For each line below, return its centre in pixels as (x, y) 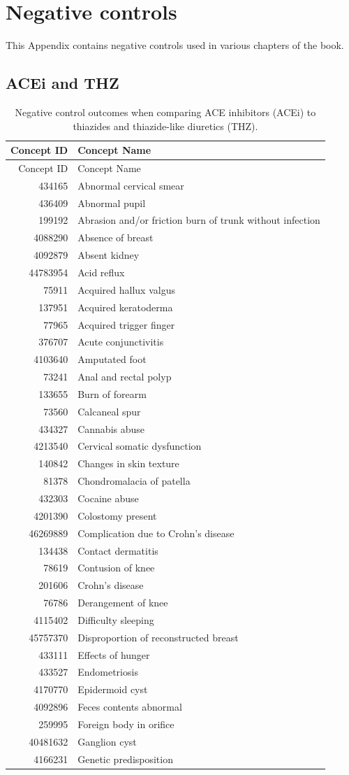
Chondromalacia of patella (134, 481)
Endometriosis (108, 672)
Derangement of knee (123, 603)
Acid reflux (101, 272)
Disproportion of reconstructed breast (158, 637)
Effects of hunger (114, 654)
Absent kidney (109, 255)
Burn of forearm (112, 393)
